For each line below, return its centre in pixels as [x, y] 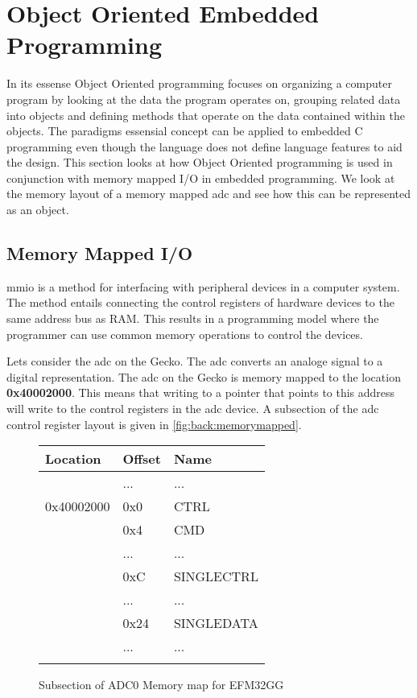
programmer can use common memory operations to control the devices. [185, 334]
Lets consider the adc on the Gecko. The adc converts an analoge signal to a [195, 361]
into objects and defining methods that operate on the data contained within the [206, 115]
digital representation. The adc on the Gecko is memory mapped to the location [204, 376]
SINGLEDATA [216, 623]
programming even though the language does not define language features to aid [204, 146]
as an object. [38, 210]
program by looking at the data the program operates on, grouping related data [204, 99]
